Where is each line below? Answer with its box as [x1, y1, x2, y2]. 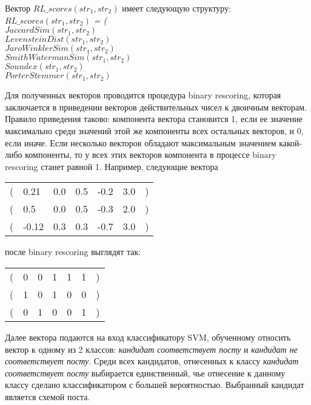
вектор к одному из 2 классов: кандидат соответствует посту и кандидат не [5, 342, 298, 355]
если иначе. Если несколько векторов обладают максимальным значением [5, 136, 276, 149]
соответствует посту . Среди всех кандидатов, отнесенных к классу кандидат [5, 355, 299, 367]
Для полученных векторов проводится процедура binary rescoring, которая [5, 89, 281, 101]
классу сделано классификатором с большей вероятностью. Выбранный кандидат [5, 378, 304, 391]
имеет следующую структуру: [122, 2, 232, 14]
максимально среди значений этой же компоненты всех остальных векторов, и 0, [5, 124, 304, 137]
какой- [279, 136, 303, 149]
